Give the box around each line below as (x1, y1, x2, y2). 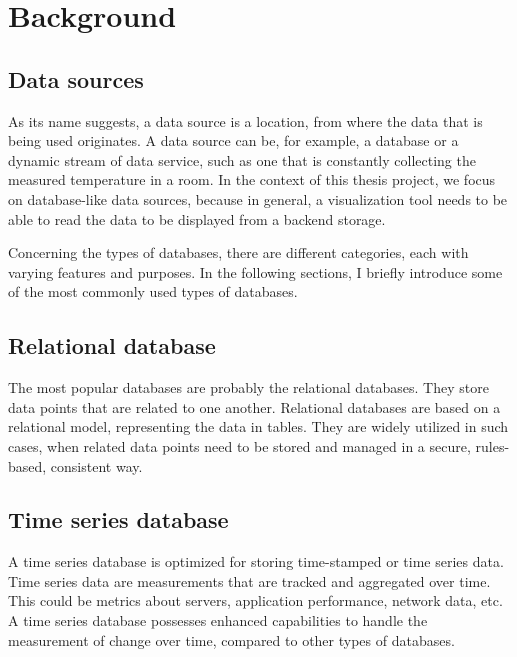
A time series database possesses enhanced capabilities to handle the (8, 610, 428, 631)
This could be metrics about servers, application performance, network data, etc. (8, 590, 503, 611)
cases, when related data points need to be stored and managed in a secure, (8, 435, 471, 456)
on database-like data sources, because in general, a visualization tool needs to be (8, 188, 508, 209)
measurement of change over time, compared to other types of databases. (8, 629, 455, 650)
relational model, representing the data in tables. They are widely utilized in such (8, 416, 509, 437)
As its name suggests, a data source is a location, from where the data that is (8, 110, 483, 131)
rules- (475, 435, 510, 456)
